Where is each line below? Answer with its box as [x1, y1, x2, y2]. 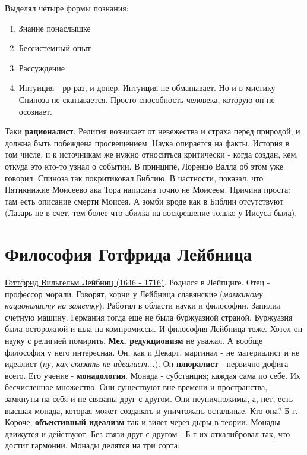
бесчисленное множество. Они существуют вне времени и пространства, [5, 381, 268, 393]
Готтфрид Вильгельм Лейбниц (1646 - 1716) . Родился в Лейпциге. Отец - [5, 276, 270, 288]
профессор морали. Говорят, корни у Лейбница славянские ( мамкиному [5, 287, 263, 300]
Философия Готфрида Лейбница [5, 241, 252, 266]
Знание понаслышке [18, 21, 91, 34]
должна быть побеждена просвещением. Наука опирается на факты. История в [5, 136, 289, 149]
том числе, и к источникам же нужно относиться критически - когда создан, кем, [5, 148, 299, 161]
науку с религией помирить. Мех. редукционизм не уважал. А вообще [5, 334, 263, 346]
